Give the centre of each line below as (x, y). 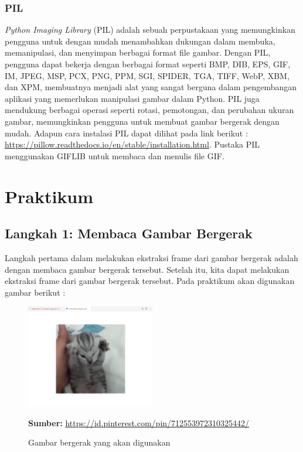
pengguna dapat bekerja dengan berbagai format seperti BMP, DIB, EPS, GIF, (148, 64)
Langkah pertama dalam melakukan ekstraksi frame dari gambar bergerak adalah (151, 257)
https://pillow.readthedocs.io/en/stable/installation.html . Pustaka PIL (132, 144)
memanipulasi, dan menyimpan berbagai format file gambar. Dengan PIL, (138, 52)
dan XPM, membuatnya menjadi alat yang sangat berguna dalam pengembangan (151, 87)
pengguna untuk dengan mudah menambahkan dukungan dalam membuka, (140, 41)
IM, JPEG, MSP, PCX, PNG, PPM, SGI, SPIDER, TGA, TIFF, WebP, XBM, (147, 75)
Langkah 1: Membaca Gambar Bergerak (129, 233)
